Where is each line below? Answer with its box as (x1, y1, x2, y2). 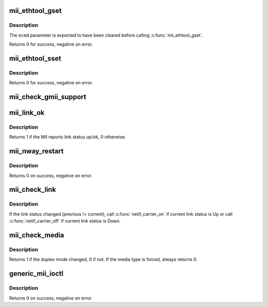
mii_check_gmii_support (9, 93, 86, 101)
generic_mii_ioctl (9, 269, 64, 278)
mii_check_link (9, 185, 57, 194)
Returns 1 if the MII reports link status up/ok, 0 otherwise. (9, 134, 127, 140)
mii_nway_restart (9, 147, 64, 156)
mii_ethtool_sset (9, 54, 62, 62)
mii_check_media (9, 231, 65, 239)
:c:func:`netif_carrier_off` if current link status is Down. (9, 218, 121, 224)
